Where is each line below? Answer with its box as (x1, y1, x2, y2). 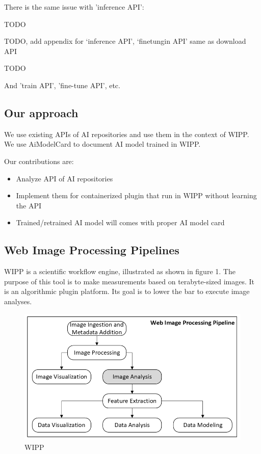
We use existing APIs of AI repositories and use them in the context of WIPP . (4, 128, 249, 139)
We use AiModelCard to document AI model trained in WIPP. (4, 139, 201, 149)
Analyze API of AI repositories (16, 173, 113, 183)
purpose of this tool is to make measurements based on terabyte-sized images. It (4, 276, 255, 286)
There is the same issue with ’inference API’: (4, 2, 144, 12)
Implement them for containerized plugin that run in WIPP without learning (16, 190, 257, 201)
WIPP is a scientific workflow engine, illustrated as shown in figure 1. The (4, 266, 236, 277)
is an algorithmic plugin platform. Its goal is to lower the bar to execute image (4, 286, 250, 297)
